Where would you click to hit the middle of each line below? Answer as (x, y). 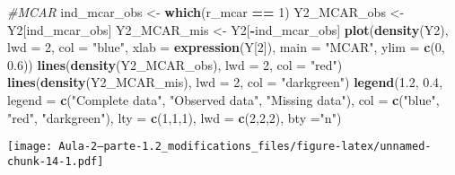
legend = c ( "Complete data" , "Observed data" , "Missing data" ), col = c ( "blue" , (223, 99)
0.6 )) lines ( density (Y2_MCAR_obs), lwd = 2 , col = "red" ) (175, 64)
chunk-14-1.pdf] (56, 161)
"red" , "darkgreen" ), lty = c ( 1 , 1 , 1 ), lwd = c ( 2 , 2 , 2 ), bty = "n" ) (175, 117)
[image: (30, 147)
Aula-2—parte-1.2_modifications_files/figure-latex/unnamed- (245, 147)
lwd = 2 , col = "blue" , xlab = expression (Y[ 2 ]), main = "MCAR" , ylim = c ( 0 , (226, 47)
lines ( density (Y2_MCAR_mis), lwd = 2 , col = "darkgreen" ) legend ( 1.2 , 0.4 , (225, 82)
